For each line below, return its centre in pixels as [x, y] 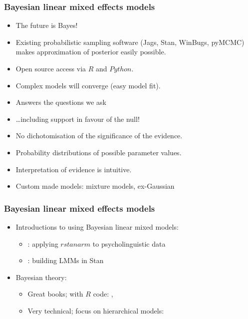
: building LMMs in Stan [66, 260]
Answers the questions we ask [61, 102]
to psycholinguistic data [129, 243]
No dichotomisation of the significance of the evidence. [99, 136]
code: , [103, 294]
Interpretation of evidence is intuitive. [74, 169]
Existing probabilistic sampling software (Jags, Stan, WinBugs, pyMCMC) [130, 42]
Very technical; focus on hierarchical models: [96, 310]
